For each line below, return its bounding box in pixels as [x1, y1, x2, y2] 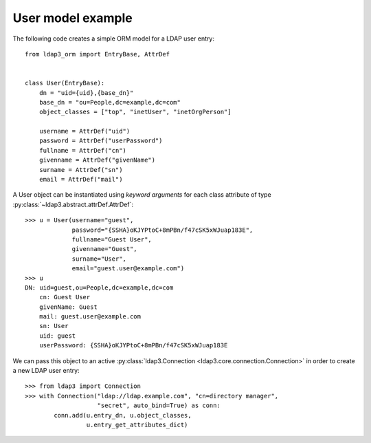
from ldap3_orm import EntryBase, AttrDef [25, 50, 170, 58]
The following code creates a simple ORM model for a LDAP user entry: [12, 34, 214, 43]
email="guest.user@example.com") [71, 265, 185, 272]
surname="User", [71, 255, 127, 263]
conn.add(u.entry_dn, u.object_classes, [54, 411, 192, 419]
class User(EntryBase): [25, 79, 105, 87]
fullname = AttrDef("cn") [38, 147, 127, 154]
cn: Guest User [38, 293, 91, 301]
